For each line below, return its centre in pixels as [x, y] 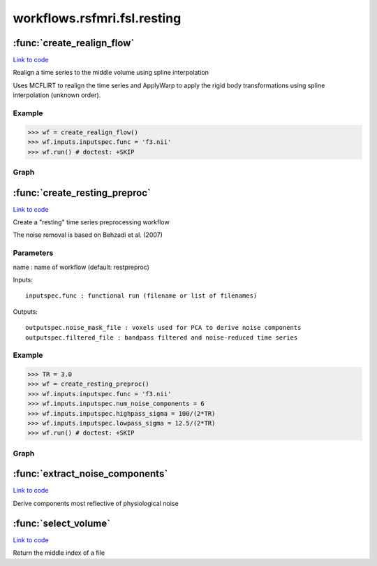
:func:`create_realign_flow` [74, 43]
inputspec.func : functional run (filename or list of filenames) [141, 296]
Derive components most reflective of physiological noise [96, 503]
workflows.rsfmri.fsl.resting [97, 18]
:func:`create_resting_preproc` [82, 193]
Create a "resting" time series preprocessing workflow [91, 222]
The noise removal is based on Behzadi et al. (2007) [88, 235]
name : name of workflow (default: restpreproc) [81, 267]
